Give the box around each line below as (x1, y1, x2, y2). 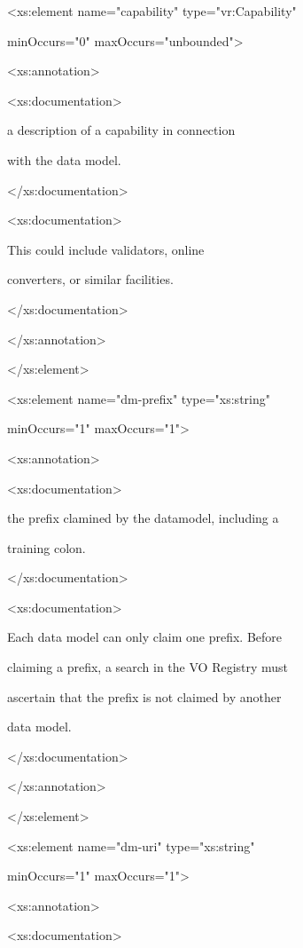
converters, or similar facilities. (7, 270, 174, 288)
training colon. (7, 538, 86, 557)
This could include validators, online (7, 240, 205, 258)
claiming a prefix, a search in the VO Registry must (7, 658, 289, 676)
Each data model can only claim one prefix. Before (7, 628, 283, 646)
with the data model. (7, 150, 121, 169)
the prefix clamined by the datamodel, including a (7, 509, 279, 527)
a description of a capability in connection (7, 121, 236, 139)
